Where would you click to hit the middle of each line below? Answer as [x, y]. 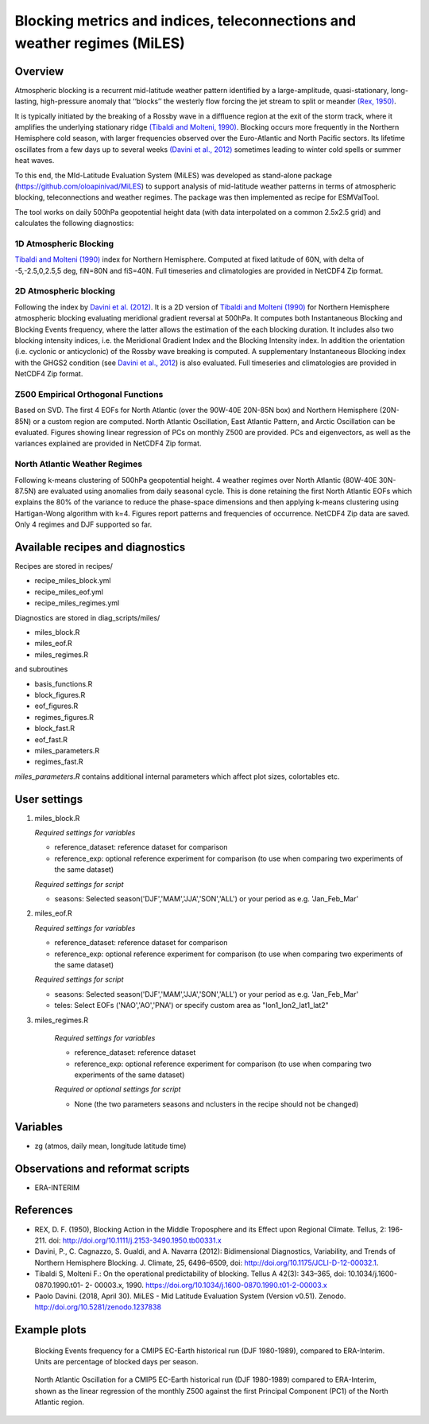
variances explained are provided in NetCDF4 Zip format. [108, 444]
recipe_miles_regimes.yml [77, 603]
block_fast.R [55, 729]
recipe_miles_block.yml [73, 581]
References [44, 1210]
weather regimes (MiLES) [100, 43]
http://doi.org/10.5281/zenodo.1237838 [98, 1307]
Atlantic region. [60, 1402]
